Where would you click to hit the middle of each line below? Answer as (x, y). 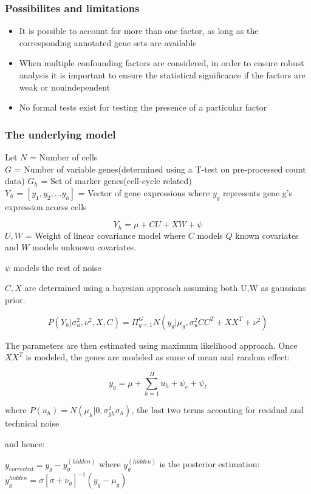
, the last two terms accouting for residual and (218, 409)
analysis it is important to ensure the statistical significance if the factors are (162, 75)
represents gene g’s (258, 192)
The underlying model (60, 134)
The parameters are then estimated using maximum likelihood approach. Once (151, 345)
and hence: (25, 443)
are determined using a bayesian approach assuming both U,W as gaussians (165, 288)
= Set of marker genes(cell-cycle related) (116, 181)
